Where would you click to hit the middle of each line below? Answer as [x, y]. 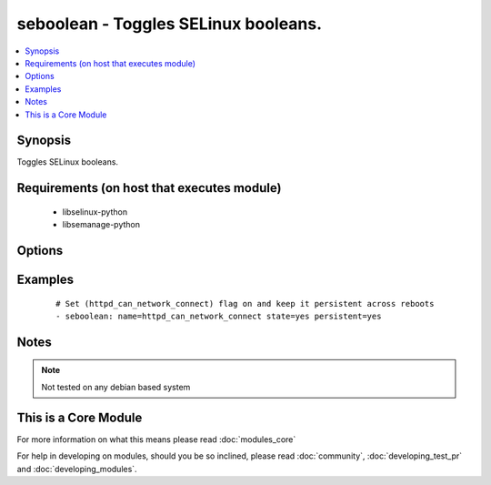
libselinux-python [95, 212]
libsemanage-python [101, 225]
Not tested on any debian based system [116, 387]
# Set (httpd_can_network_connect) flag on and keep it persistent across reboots [245, 303]
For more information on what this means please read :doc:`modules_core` [156, 439]
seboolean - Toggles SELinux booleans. [170, 24]
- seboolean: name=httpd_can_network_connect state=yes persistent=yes [219, 317]
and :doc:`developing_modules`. [77, 469]
